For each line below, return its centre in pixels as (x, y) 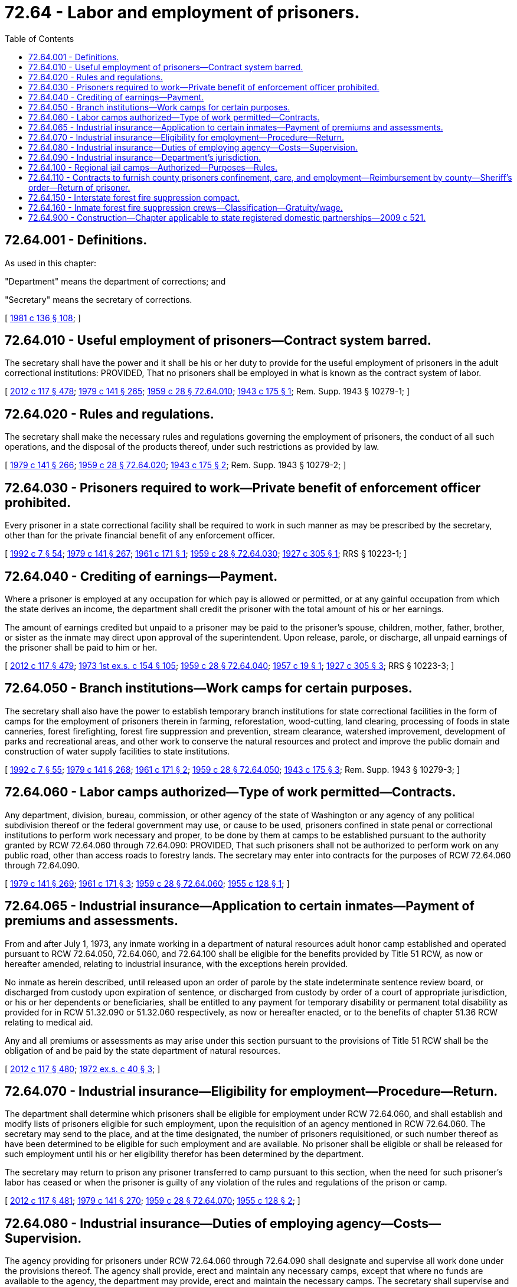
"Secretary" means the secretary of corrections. (99, 299)
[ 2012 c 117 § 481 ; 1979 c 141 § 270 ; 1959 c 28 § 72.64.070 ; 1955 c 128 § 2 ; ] (153, 1201)
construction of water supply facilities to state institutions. (117, 751)
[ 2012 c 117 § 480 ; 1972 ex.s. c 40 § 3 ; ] (83, 1069)
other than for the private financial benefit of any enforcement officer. (140, 535)
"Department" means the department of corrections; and (115, 281)
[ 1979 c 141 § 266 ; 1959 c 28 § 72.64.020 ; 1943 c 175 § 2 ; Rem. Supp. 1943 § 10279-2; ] (176, 465)
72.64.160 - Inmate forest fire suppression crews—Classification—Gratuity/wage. (186, 207)
